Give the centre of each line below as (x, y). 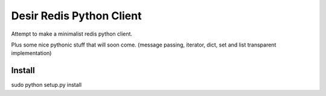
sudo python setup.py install (46, 85)
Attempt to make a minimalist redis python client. (72, 34)
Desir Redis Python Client (76, 16)
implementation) (31, 53)
